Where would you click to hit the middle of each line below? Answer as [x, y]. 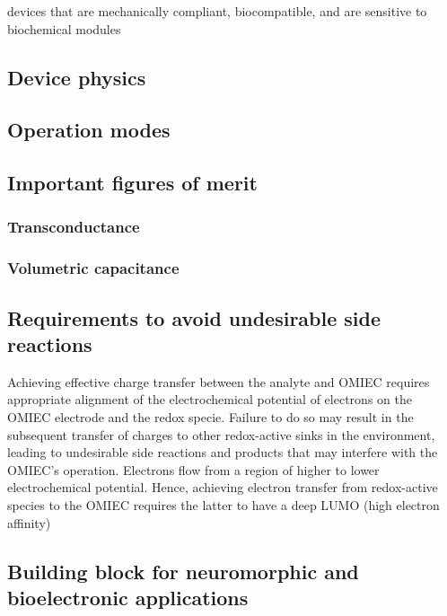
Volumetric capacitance [93, 268]
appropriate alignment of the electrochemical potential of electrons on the [210, 399]
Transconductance [74, 227]
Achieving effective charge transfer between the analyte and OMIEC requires [219, 381]
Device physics [77, 77]
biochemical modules [64, 28]
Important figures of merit [132, 183]
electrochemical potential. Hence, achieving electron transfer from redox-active [223, 487]
